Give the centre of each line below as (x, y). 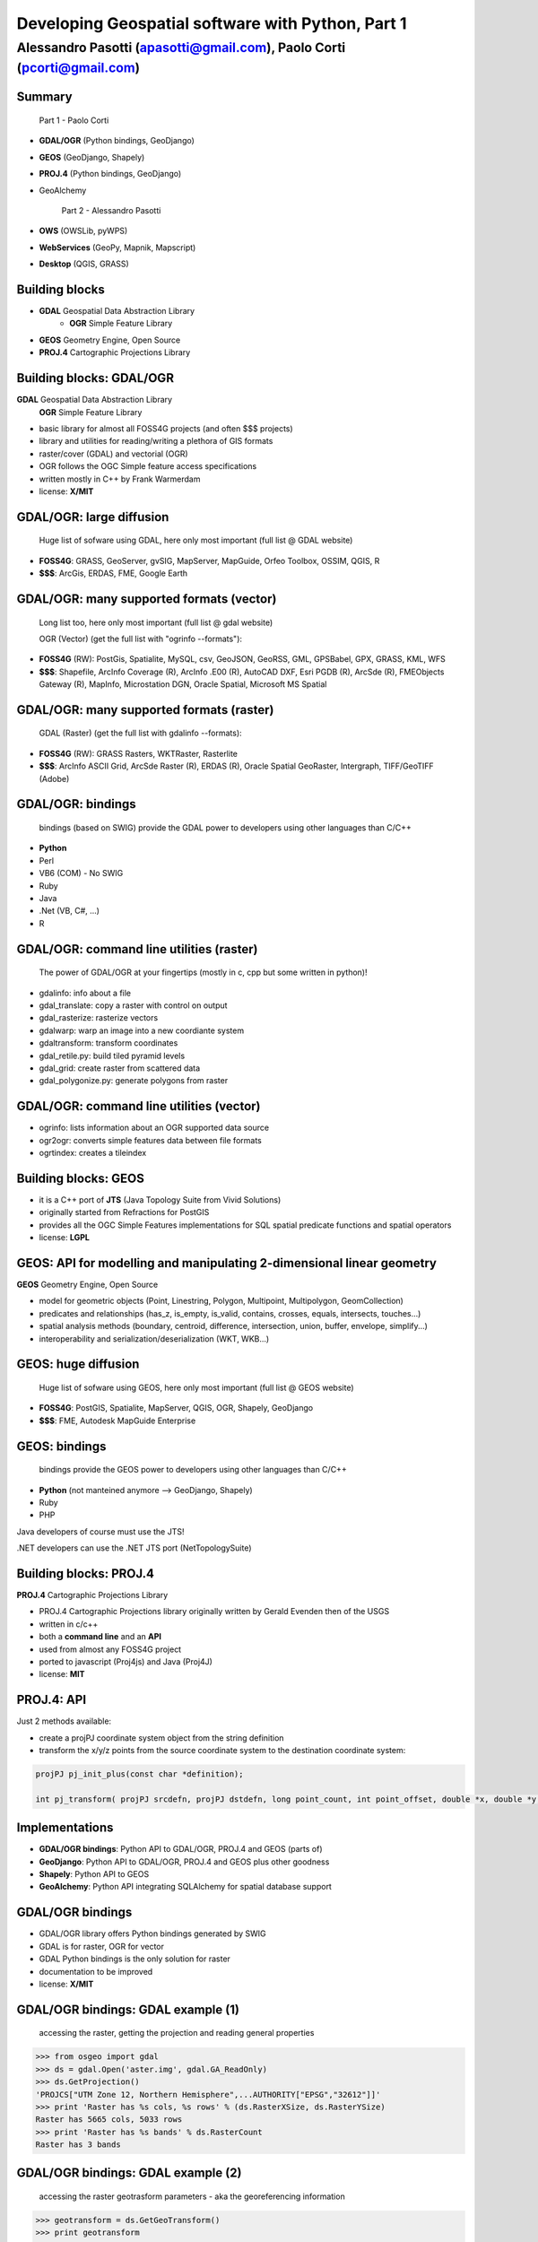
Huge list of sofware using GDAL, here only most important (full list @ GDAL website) (196, 540)
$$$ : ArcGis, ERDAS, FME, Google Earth (113, 573)
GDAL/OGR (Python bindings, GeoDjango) (117, 141)
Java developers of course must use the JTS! (100, 1531)
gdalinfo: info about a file (85, 993)
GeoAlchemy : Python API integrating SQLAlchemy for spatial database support (185, 1887)
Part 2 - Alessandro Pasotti (111, 211)
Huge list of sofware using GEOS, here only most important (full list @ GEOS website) (196, 1387)
